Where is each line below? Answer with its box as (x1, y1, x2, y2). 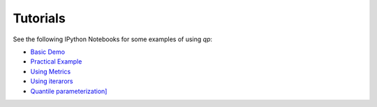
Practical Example (30, 57, 82, 66)
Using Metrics (30, 67, 71, 76)
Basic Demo (30, 48, 66, 56)
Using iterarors (30, 77, 73, 85)
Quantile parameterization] (30, 87, 108, 95)
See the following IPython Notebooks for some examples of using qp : (13, 35, 213, 43)
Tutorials (13, 10, 66, 26)
